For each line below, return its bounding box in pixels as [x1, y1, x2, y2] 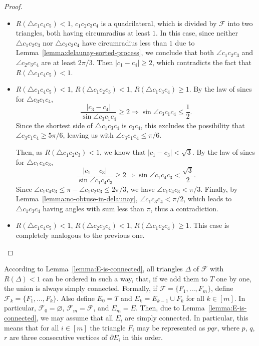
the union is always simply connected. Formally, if [4, 283, 157, 293]
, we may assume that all [36, 312, 113, 323]
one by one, [216, 273, 251, 283]
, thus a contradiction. [150, 203, 218, 213]
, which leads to [183, 193, 232, 204]
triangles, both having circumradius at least [16, 28, 150, 38]
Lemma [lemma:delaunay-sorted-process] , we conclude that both [16, 47, 214, 58]
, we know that [100, 147, 146, 157]
